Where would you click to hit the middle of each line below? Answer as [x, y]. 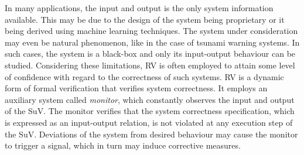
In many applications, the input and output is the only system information [139, 8]
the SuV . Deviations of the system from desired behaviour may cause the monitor [151, 134]
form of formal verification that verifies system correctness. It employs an [136, 88]
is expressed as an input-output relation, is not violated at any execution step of [149, 122]
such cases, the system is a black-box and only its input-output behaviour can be [150, 54]
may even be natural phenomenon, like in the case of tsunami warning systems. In [152, 42]
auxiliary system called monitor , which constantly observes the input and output [150, 99]
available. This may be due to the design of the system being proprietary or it [145, 19]
